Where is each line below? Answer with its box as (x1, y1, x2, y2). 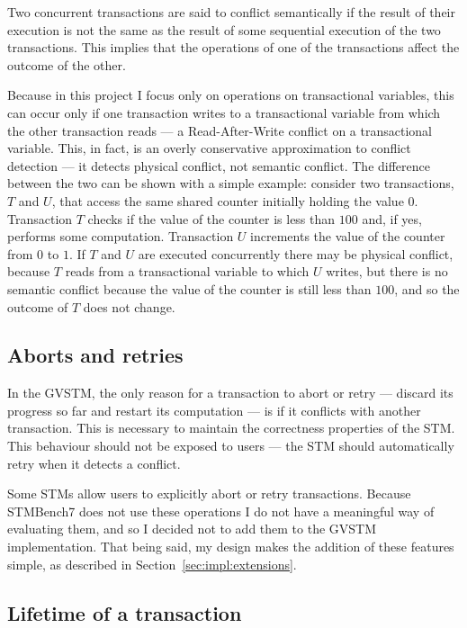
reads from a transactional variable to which (65, 262, 310, 281)
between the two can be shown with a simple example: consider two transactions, (7, 174, 454, 193)
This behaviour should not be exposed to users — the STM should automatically (7, 436, 454, 455)
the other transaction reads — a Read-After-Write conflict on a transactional (7, 121, 432, 139)
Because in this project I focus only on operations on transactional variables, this (7, 85, 454, 104)
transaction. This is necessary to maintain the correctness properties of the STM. (7, 418, 455, 437)
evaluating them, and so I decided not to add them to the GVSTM (7, 519, 377, 538)
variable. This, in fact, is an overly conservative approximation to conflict (7, 139, 411, 157)
